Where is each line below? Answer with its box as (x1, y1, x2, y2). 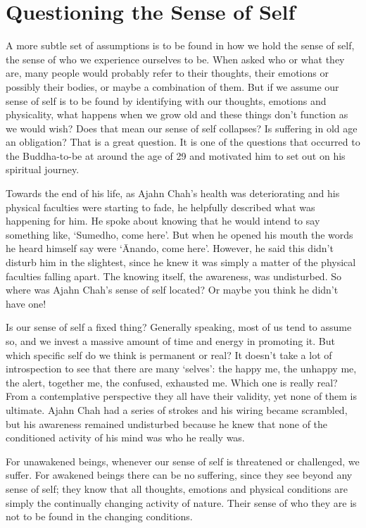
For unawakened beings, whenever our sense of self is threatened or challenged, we (6, 453, 360, 468)
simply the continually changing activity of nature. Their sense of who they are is (6, 495, 357, 510)
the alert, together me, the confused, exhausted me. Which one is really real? (6, 375, 338, 389)
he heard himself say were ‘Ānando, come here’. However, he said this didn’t (6, 241, 334, 256)
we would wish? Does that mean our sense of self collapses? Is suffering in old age (6, 120, 358, 135)
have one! (6, 296, 46, 310)
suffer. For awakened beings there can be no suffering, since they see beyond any (6, 467, 353, 482)
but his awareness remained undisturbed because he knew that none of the (6, 416, 328, 431)
